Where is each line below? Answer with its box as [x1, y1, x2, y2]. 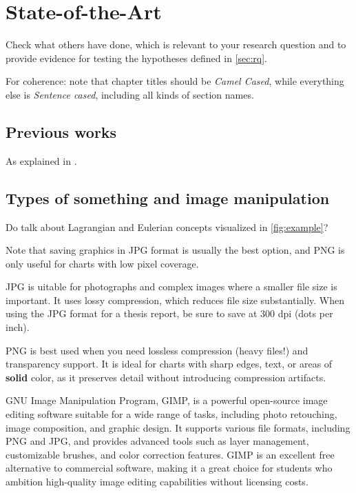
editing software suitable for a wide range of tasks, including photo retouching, [6, 407, 337, 421]
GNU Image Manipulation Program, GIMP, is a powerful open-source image [6, 393, 328, 408]
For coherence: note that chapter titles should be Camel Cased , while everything [6, 74, 344, 88]
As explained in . [6, 153, 77, 168]
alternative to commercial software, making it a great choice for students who [6, 461, 333, 475]
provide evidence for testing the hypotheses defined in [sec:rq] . [6, 50, 268, 65]
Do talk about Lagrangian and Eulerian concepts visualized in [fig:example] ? [6, 219, 328, 234]
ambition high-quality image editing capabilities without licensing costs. [6, 474, 308, 488]
